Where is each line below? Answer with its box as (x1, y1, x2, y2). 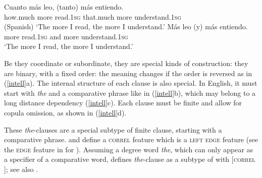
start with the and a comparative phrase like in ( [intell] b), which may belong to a (4, 87, 256, 98)
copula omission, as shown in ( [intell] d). (4, 107, 127, 117)
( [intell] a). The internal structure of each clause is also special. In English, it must (4, 78, 257, 88)
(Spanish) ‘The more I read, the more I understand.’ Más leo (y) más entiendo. (4, 21, 248, 32)
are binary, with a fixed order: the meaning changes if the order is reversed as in (4, 68, 252, 78)
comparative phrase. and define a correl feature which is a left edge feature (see (4, 134, 258, 145)
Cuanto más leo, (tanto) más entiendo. (4, 2, 124, 12)
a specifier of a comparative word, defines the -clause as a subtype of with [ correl (4, 154, 255, 164)
